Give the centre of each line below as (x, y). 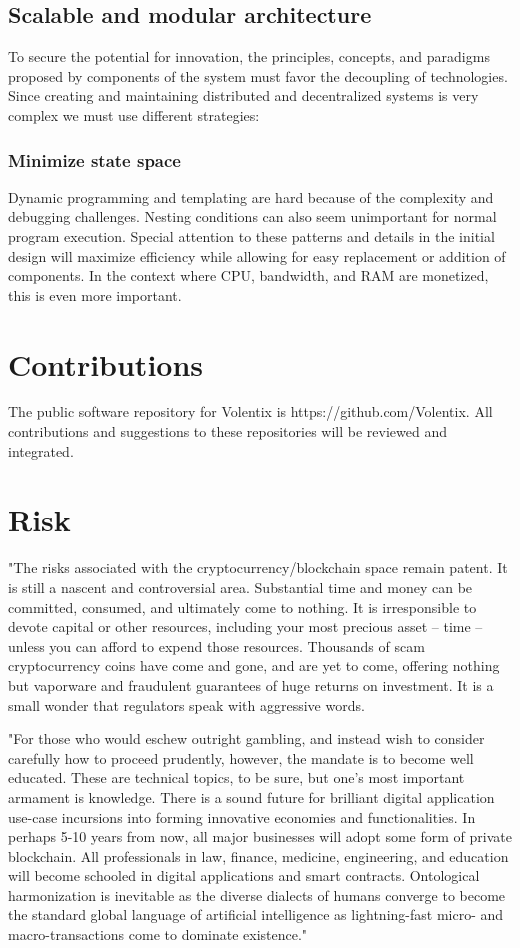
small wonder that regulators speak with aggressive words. (186, 704)
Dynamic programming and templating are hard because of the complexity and (251, 196)
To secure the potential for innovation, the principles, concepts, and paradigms (249, 56)
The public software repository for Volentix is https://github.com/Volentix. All (250, 411)
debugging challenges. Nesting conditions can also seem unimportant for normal (252, 216)
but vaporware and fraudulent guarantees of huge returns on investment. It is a (251, 684)
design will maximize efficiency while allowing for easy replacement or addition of (257, 255)
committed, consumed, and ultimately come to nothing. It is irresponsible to (242, 606)
